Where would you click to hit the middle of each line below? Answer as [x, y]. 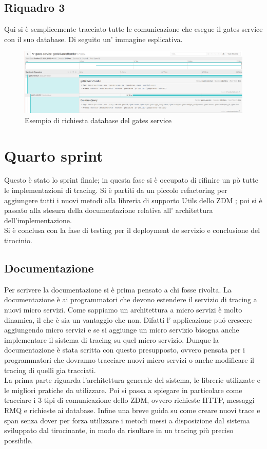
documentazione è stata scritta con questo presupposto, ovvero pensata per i [125, 350]
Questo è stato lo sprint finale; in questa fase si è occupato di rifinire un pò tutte [131, 180]
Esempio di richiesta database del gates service [98, 120]
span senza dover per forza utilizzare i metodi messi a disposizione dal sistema [127, 420]
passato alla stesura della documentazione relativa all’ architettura [109, 210]
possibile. [18, 440]
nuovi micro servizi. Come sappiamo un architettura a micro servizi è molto [123, 310]
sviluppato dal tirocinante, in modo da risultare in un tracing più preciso [119, 430]
